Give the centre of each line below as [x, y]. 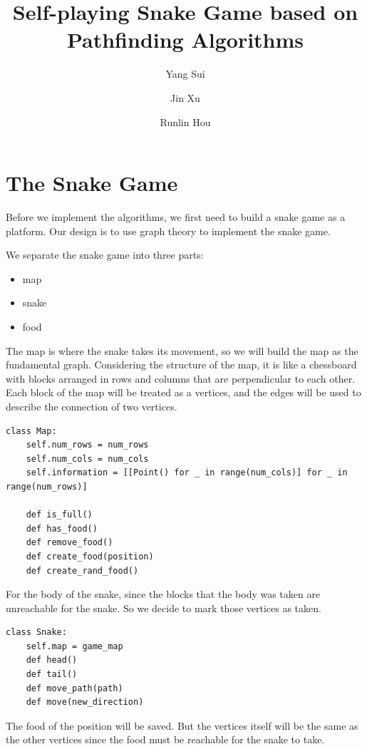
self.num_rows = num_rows [87, 445]
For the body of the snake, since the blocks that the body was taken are [163, 594]
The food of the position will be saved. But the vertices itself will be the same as [182, 725]
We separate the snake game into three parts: [105, 255]
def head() [52, 660]
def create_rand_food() [82, 570]
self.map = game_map [74, 646]
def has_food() [62, 528]
